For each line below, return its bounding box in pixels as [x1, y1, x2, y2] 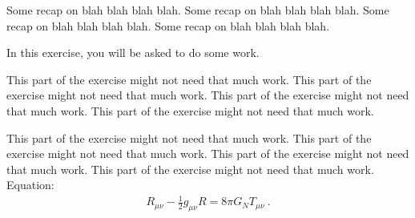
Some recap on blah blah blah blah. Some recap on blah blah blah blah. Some [6, 2, 389, 18]
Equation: [6, 176, 54, 193]
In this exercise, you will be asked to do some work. [6, 44, 260, 61]
